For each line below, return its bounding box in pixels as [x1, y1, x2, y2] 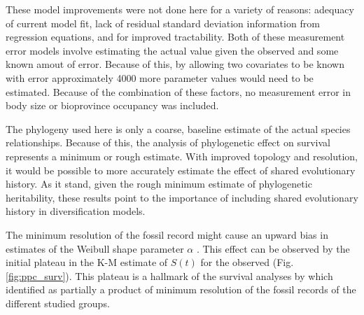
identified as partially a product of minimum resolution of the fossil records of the [6, 282, 356, 297]
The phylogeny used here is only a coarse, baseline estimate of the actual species [6, 121, 351, 136]
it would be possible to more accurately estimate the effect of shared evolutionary [6, 162, 356, 177]
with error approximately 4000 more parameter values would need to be [6, 70, 314, 85]
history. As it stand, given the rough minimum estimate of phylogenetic [6, 176, 312, 191]
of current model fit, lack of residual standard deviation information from [6, 15, 320, 30]
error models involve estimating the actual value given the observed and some [6, 43, 339, 57]
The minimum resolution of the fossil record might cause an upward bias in [6, 227, 328, 241]
